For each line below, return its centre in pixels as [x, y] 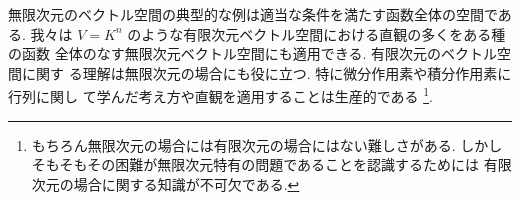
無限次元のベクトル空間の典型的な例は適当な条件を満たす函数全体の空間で [253, 14]
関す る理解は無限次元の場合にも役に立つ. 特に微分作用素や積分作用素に [273, 72]
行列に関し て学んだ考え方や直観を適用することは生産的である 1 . [220, 95]
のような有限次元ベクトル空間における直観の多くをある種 [316, 33]
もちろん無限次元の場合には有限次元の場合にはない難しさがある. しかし [267, 144]
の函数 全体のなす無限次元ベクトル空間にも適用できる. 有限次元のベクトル [252, 53]
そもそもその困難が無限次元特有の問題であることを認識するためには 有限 [271, 164]
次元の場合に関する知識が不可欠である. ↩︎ [165, 183]
